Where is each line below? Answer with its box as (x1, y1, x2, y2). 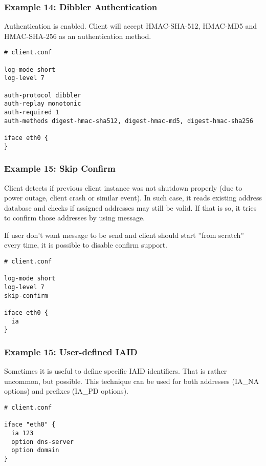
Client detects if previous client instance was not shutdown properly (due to (4, 182, 242, 193)
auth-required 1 (4, 109, 59, 116)
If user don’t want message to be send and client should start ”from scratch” (4, 229, 244, 240)
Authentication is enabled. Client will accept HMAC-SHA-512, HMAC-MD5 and (4, 21, 257, 31)
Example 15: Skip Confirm (4, 162, 116, 175)
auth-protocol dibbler (4, 91, 81, 99)
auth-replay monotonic (4, 100, 81, 108)
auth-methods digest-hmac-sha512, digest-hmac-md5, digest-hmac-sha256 (4, 117, 253, 125)
